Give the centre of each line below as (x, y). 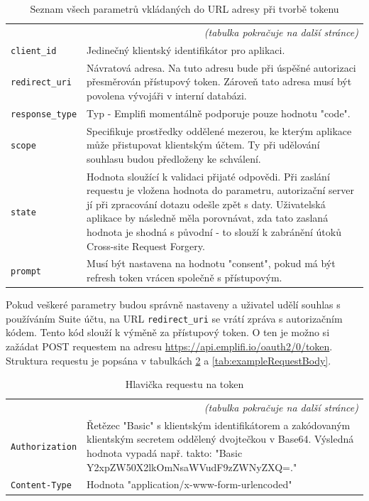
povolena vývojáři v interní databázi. (167, 95)
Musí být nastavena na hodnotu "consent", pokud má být (211, 263)
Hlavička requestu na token (184, 384)
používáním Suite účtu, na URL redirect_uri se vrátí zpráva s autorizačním (174, 318)
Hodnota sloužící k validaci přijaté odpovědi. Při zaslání (208, 176)
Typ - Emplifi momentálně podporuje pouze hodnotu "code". (219, 113)
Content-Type (41, 486)
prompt (26, 272)
